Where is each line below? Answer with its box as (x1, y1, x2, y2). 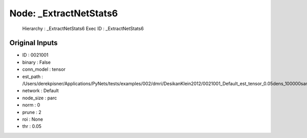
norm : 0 (22, 102, 40, 108)
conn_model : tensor (22, 66, 66, 72)
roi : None (22, 116, 43, 122)
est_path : (22, 73, 43, 79)
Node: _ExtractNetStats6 (9, 8, 118, 19)
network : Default (22, 88, 59, 94)
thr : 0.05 (22, 123, 42, 129)
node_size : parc (22, 95, 57, 101)
